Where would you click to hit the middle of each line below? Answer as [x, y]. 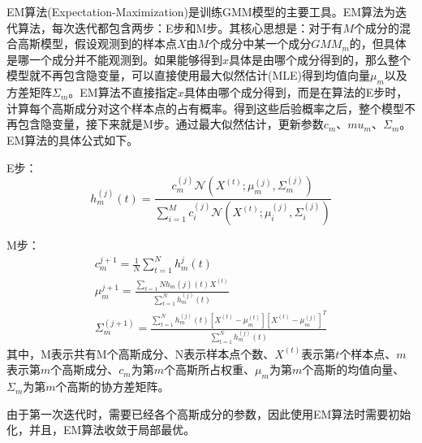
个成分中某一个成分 [260, 43]
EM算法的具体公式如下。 [73, 139]
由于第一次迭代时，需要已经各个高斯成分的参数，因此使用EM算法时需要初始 [209, 413]
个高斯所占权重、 [210, 369]
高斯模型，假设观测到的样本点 [97, 43]
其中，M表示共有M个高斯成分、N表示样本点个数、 [141, 353]
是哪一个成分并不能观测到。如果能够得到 [114, 59]
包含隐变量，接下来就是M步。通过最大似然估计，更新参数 [170, 124]
